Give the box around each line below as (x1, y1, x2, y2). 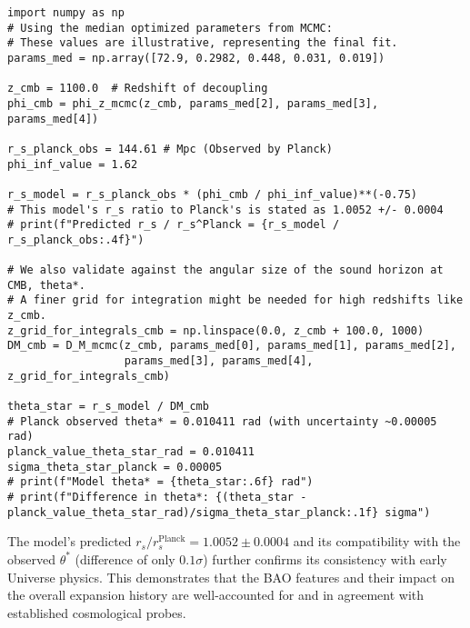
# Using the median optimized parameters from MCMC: (7, 21, 333, 35)
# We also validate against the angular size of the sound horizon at (7, 264, 444, 277)
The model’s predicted (7, 532, 132, 551)
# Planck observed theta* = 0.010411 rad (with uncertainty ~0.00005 (7, 414, 437, 428)
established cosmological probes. (7, 603, 186, 622)
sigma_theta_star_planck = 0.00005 (7, 460, 223, 473)
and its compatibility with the (293, 532, 461, 551)
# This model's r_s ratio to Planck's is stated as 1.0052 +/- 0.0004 (7, 203, 444, 216)
